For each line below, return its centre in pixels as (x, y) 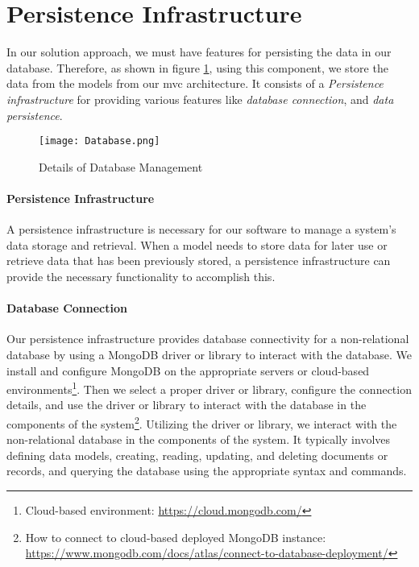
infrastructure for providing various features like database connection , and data (200, 99)
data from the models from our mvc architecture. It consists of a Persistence (195, 83)
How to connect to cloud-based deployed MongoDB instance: (176, 537)
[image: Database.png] (100, 141)
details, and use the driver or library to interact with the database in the (187, 405)
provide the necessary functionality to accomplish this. (141, 276)
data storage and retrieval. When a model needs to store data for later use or (197, 244)
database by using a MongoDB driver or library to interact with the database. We (209, 354)
